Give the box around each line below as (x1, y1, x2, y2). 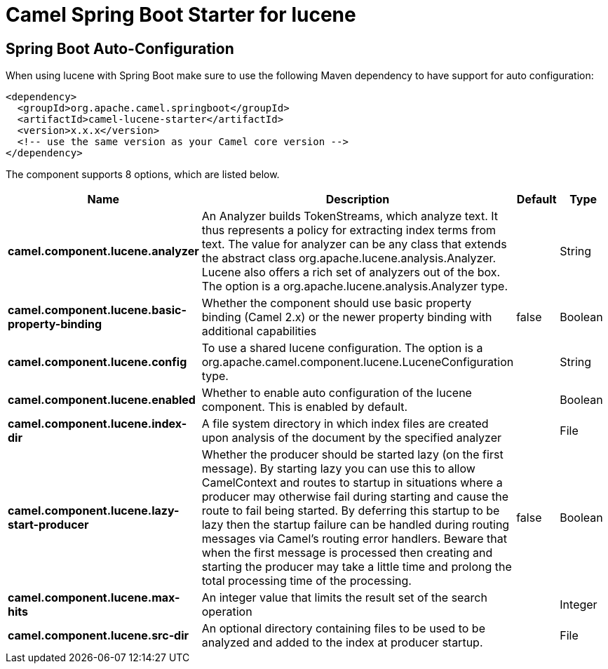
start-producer (8, 518, 89, 532)
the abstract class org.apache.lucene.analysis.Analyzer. (201, 251, 496, 266)
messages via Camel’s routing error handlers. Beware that (201, 532, 507, 546)
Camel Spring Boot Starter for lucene (6, 3, 356, 27)
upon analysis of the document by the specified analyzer (201, 431, 502, 445)
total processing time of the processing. (201, 574, 412, 588)
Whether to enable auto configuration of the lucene (201, 386, 472, 400)
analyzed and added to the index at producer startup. (201, 635, 483, 650)
